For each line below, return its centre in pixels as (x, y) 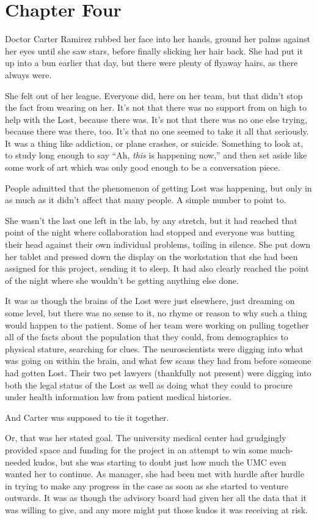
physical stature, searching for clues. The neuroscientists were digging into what (154, 348)
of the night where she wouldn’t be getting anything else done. (122, 280)
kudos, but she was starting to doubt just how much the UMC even (160, 462)
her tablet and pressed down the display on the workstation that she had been (151, 256)
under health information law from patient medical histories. (118, 397)
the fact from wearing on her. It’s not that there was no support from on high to (156, 107)
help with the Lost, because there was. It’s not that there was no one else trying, (156, 119)
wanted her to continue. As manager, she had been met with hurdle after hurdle (155, 474)
